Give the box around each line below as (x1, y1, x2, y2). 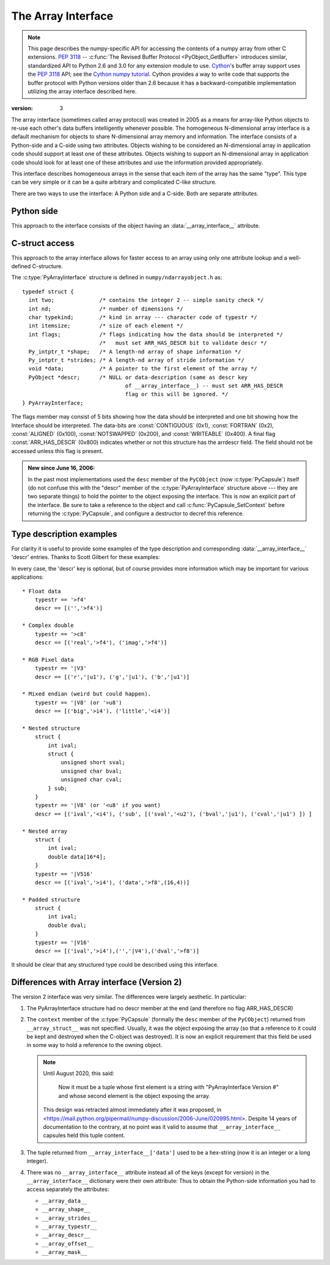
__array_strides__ (42, 1214, 97, 1222)
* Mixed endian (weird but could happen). (22, 691, 152, 697)
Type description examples (11, 528, 117, 539)
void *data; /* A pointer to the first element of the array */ (28, 365, 258, 372)
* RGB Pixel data (22, 656, 74, 663)
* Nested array (22, 827, 68, 835)
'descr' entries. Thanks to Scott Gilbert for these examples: (11, 554, 160, 561)
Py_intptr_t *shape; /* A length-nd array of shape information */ (28, 348, 241, 355)
